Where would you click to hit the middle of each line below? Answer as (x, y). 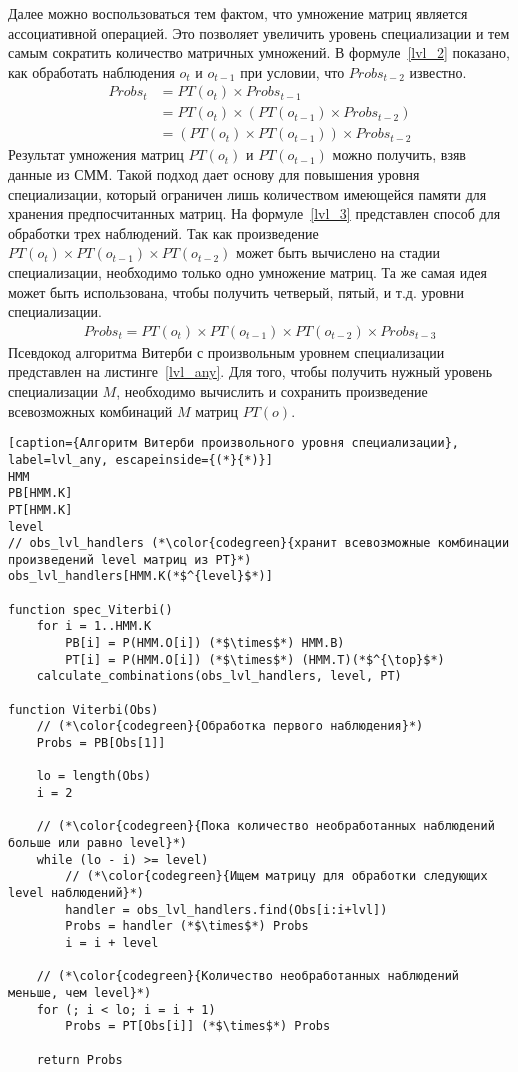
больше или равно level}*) (97, 842)
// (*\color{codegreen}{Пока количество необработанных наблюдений (265, 826)
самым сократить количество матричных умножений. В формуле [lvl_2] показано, (259, 52)
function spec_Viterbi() (90, 609)
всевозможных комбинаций (90, 410)
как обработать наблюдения (91, 71)
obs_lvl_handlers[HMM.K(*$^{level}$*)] (140, 576)
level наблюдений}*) (76, 892)
